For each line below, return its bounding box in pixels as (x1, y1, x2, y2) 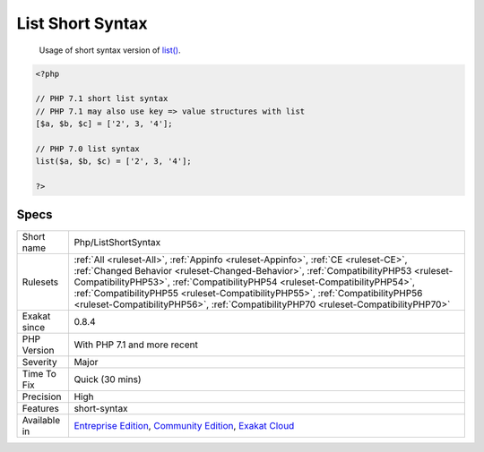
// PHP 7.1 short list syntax (35, 94, 169, 104)
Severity (22, 355, 57, 368)
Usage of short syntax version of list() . (39, 45, 181, 55)
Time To (22, 367, 57, 380)
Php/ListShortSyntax (73, 235, 161, 248)
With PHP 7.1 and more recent (73, 338, 199, 351)
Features (22, 402, 60, 414)
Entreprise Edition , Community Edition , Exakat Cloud (73, 419, 295, 431)
